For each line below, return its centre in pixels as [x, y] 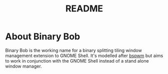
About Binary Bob [43, 37]
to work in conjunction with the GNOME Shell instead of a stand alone [77, 61]
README [84, 9]
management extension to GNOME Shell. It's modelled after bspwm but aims [84, 56]
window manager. [24, 66]
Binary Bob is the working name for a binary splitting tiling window [73, 50]
